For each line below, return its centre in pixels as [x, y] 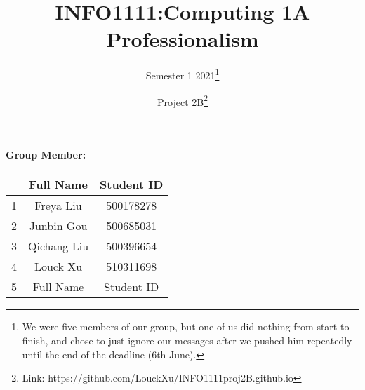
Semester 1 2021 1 [182, 74]
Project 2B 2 [182, 100]
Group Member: [46, 154]
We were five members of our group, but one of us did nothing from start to [186, 327]
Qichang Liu [59, 246]
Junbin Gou [58, 226]
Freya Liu [58, 206]
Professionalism [182, 39]
